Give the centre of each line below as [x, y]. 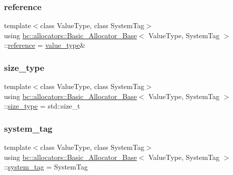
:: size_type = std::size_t [42, 106]
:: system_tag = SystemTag [46, 167]
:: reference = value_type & [45, 45]
